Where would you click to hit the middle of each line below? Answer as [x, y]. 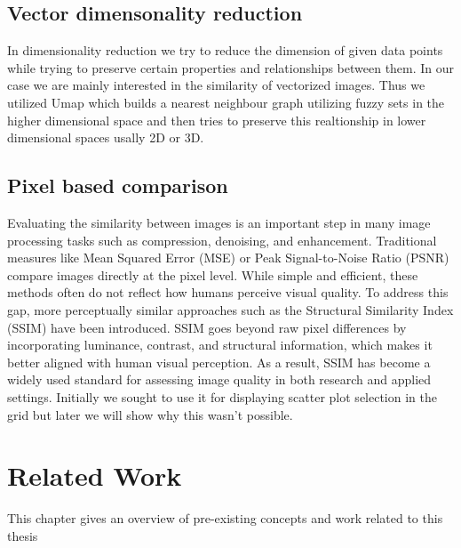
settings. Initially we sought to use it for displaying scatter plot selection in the [222, 396]
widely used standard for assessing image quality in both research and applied [219, 379]
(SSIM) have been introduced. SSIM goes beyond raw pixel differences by [207, 327]
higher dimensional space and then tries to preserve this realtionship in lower [217, 120]
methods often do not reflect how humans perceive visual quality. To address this [228, 292]
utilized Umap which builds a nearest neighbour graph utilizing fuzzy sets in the [226, 102]
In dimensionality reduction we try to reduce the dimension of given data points [225, 50]
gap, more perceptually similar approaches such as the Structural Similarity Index [230, 309]
